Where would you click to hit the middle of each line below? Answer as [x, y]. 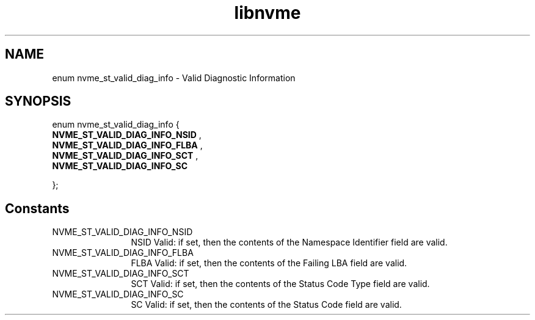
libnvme [267, 13]
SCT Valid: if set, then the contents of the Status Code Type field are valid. [280, 284]
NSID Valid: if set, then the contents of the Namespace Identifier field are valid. [289, 242]
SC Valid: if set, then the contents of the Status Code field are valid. [266, 305]
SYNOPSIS [38, 101]
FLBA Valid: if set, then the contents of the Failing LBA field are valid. [269, 263]
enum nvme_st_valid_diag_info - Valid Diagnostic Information [174, 78]
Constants [37, 208]
